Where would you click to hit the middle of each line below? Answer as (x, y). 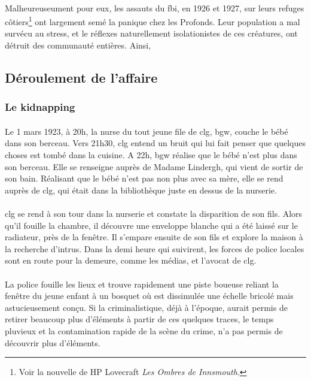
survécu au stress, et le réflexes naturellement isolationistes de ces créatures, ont (151, 33)
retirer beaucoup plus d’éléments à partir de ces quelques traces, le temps (139, 319)
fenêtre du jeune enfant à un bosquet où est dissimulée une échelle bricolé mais (149, 296)
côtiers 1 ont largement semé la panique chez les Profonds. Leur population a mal (153, 21)
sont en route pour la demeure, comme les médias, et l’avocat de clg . (131, 260)
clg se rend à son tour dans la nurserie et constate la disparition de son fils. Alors (154, 213)
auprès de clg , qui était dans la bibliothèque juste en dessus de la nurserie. (141, 190)
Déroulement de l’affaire (81, 78)
